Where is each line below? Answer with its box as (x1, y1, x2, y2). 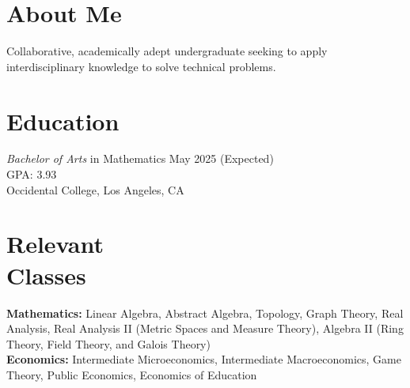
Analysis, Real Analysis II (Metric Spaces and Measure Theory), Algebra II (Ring (6, 320, 404, 337)
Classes (6, 258, 86, 291)
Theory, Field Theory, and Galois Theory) (6, 335, 211, 352)
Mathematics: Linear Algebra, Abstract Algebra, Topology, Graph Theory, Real (6, 304, 404, 321)
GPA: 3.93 (6, 166, 57, 183)
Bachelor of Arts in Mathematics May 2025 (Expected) (6, 150, 274, 167)
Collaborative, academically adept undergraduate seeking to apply (6, 43, 328, 59)
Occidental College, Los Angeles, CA (6, 181, 184, 198)
